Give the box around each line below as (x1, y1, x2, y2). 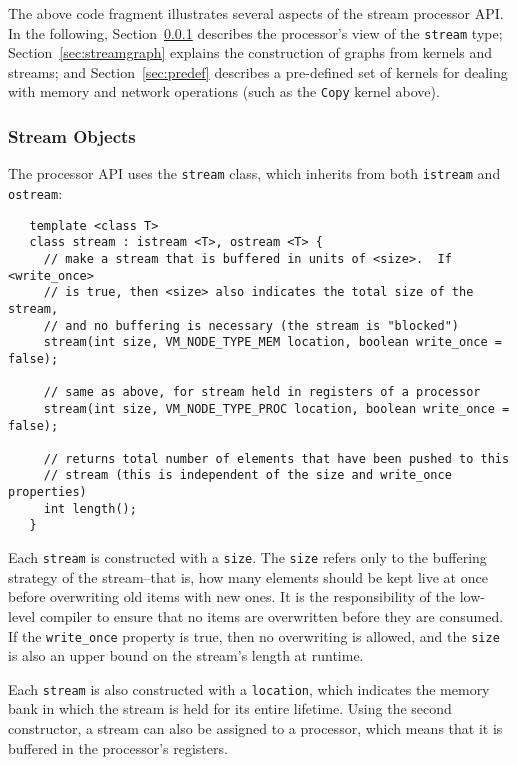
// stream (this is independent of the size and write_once (43, 468, 452, 483)
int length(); (43, 501, 137, 516)
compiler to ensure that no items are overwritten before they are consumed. (39, 605, 504, 626)
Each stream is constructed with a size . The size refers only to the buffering (8, 547, 487, 568)
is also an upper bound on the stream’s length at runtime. (8, 645, 364, 666)
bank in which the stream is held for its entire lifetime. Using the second (8, 698, 452, 719)
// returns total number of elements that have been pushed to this (43, 451, 510, 466)
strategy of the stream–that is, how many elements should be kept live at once (8, 566, 488, 587)
